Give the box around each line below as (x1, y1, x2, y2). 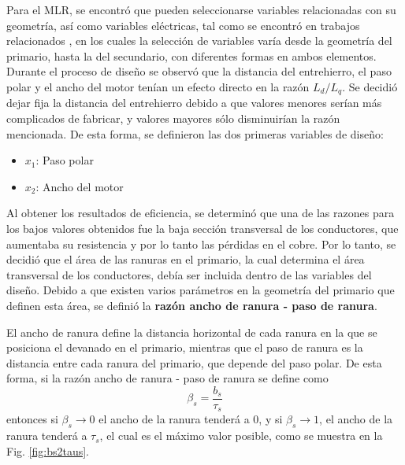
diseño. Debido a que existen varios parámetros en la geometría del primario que (6, 282, 395, 298)
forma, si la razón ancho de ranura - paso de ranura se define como (6, 370, 329, 386)
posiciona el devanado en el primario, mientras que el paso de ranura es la (6, 339, 363, 356)
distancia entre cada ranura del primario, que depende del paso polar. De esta (6, 354, 382, 371)
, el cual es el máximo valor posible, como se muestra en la (99, 427, 383, 444)
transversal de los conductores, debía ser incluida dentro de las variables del (6, 266, 372, 282)
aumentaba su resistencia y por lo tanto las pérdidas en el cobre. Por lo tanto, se (6, 235, 396, 252)
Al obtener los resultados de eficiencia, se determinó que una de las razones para (6, 205, 395, 221)
